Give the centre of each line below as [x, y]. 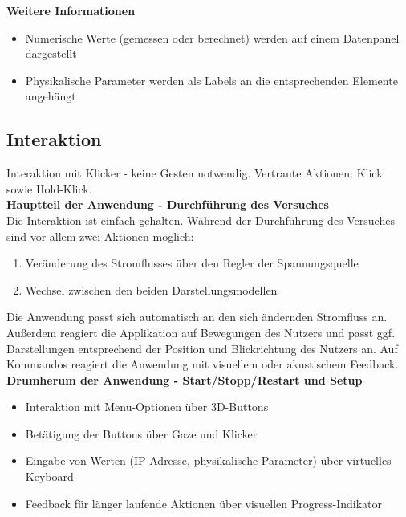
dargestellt [51, 53]
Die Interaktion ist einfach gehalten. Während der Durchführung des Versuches [201, 220]
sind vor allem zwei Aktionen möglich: [100, 236]
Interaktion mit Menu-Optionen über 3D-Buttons [147, 407]
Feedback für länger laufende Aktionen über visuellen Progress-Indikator [204, 503]
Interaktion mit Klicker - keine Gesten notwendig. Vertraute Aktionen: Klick [195, 173]
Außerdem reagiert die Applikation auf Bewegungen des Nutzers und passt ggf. [201, 332]
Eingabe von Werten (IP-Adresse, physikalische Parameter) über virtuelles [208, 460]
